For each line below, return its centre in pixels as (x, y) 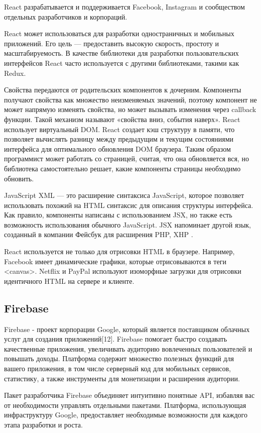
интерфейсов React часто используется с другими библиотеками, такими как (121, 63)
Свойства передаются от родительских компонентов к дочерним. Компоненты (123, 90)
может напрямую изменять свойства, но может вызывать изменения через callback (130, 109)
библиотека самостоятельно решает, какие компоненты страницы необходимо (122, 168)
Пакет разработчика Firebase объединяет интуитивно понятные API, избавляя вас (129, 395)
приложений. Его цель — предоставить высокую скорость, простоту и (112, 43)
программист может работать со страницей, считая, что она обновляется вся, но (126, 158)
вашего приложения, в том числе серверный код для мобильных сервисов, (117, 368)
